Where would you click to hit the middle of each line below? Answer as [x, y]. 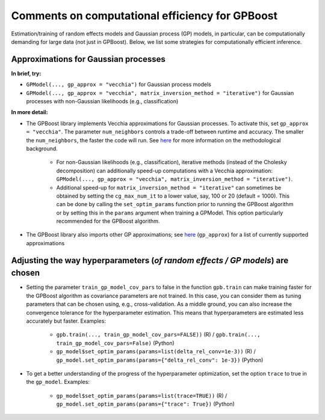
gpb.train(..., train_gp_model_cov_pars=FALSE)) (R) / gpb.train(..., [158, 335]
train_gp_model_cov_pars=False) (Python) [115, 343]
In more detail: [29, 112]
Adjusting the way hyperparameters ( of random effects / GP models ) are [150, 260]
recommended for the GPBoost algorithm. [108, 221]
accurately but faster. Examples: [66, 321]
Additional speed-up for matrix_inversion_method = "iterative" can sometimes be [169, 187]
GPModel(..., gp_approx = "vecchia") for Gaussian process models [119, 85]
